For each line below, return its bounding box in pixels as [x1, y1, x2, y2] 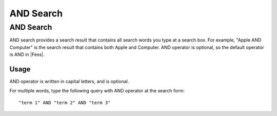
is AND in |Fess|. [9, 51, 45, 57]
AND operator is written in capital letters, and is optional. [9, 79, 129, 85]
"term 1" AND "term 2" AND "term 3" [18, 100, 111, 105]
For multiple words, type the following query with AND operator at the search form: [9, 88, 185, 94]
